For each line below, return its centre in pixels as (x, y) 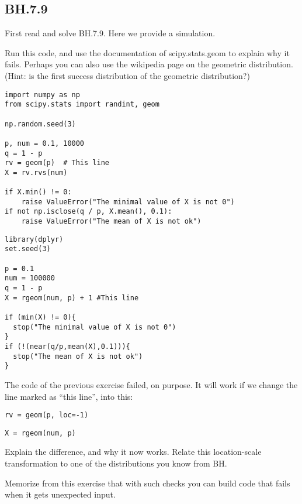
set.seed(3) (28, 249)
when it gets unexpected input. (60, 494)
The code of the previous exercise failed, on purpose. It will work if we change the (151, 384)
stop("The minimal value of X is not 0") (95, 327)
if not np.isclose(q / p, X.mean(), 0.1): (88, 212)
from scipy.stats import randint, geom (82, 104)
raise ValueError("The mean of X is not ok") (111, 222)
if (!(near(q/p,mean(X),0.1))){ (67, 346)
